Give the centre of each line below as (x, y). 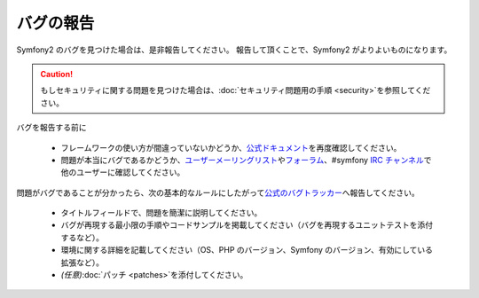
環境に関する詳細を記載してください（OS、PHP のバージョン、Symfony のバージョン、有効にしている (247, 250)
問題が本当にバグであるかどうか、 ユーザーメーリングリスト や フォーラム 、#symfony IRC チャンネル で (246, 160)
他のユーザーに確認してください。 (123, 172)
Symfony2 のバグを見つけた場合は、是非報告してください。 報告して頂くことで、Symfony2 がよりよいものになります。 (234, 50)
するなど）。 (82, 237)
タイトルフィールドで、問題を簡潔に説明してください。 (161, 213)
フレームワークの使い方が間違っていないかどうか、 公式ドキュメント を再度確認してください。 (231, 147)
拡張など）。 (82, 263)
